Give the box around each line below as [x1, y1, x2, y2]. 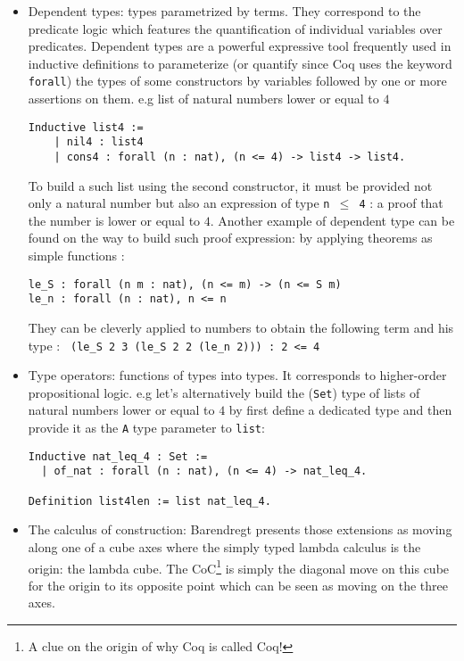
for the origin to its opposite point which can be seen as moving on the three [28, 575, 448, 594]
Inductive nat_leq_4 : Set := [28, 450, 208, 463]
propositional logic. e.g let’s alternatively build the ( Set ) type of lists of [28, 383, 420, 401]
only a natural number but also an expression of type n [28, 194, 330, 212]
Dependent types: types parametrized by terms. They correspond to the [28, 2, 421, 20]
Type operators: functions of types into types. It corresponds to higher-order [28, 366, 447, 384]
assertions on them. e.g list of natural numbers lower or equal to [28, 89, 379, 108]
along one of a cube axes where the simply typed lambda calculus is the [28, 537, 421, 556]
